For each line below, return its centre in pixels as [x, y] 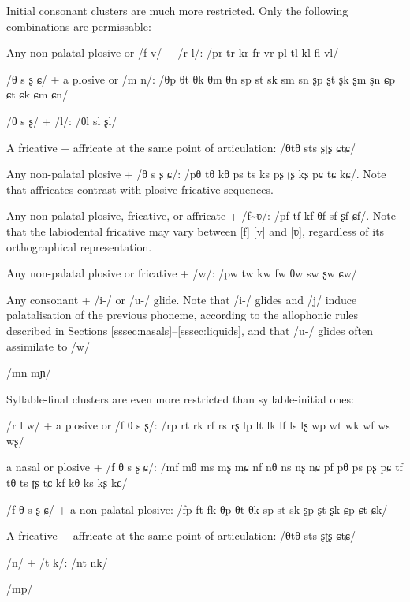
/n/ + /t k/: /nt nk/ [57, 561]
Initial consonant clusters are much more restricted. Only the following [177, 10]
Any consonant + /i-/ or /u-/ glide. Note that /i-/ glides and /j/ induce [182, 299]
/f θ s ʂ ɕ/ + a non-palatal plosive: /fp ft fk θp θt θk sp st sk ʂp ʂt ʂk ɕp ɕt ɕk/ [197, 509]
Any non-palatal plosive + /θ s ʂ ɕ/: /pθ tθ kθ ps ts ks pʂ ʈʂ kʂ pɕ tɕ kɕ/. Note [196, 174]
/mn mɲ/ [29, 372]
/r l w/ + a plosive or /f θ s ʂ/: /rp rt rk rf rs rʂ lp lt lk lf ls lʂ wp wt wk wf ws [198, 425]
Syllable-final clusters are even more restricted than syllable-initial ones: [180, 398]
